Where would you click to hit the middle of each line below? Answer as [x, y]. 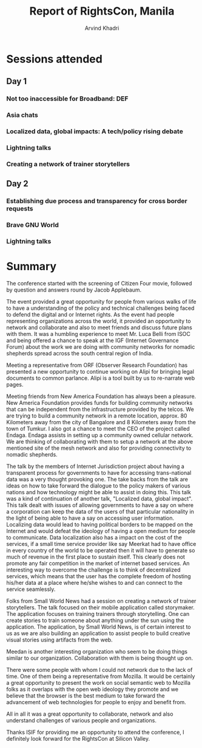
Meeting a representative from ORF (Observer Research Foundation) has [97, 365]
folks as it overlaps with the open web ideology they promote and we [93, 690]
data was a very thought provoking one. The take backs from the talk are [97, 480]
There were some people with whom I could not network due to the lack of [99, 670]
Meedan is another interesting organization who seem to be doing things [97, 652]
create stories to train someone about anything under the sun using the [95, 620]
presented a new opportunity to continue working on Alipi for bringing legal [100, 372]
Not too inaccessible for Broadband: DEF [67, 99]
